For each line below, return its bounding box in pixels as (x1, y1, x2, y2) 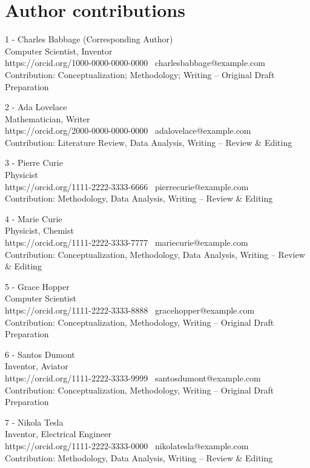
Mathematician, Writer (5, 112, 90, 125)
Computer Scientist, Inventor (5, 44, 113, 57)
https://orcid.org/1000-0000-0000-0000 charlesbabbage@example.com (5, 56, 265, 69)
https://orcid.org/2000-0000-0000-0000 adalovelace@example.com (5, 124, 251, 137)
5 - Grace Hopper (5, 280, 70, 292)
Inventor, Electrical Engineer (5, 427, 111, 440)
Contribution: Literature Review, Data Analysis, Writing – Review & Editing (5, 136, 292, 148)
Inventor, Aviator (5, 360, 68, 372)
